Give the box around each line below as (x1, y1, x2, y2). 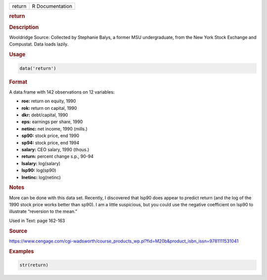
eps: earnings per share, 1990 (21, 119, 83, 125)
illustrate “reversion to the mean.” (9, 208, 78, 215)
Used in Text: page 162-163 (9, 218, 65, 224)
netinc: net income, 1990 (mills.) (21, 126, 88, 132)
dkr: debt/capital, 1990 (21, 112, 68, 118)
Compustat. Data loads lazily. (9, 41, 69, 47)
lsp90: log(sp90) (21, 167, 56, 173)
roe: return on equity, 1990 (21, 98, 76, 104)
